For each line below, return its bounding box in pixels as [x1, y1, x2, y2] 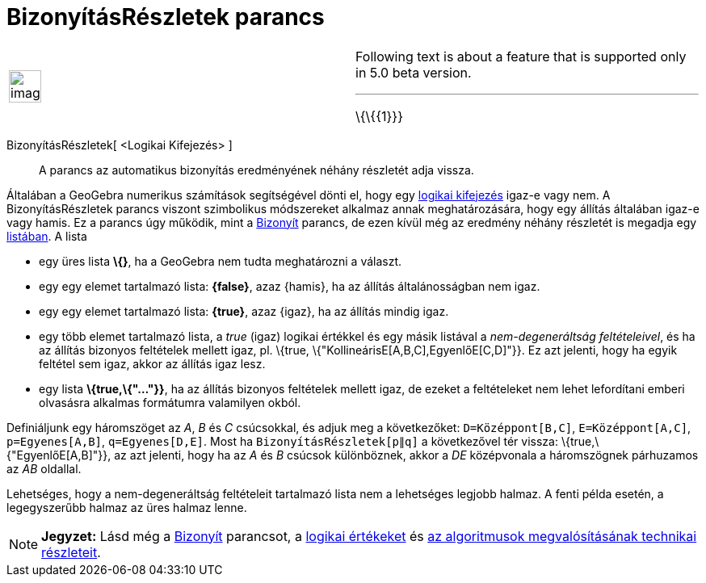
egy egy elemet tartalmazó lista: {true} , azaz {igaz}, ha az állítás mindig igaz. [39, 304, 449, 318]
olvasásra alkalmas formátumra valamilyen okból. [39, 395, 301, 409]
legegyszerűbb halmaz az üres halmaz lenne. [6, 500, 247, 514]
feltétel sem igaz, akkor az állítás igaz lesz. [39, 356, 266, 371]
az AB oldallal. [6, 461, 82, 476]
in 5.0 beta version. [355, 64, 472, 81]
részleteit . [41, 543, 101, 560]
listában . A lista [6, 229, 87, 243]
